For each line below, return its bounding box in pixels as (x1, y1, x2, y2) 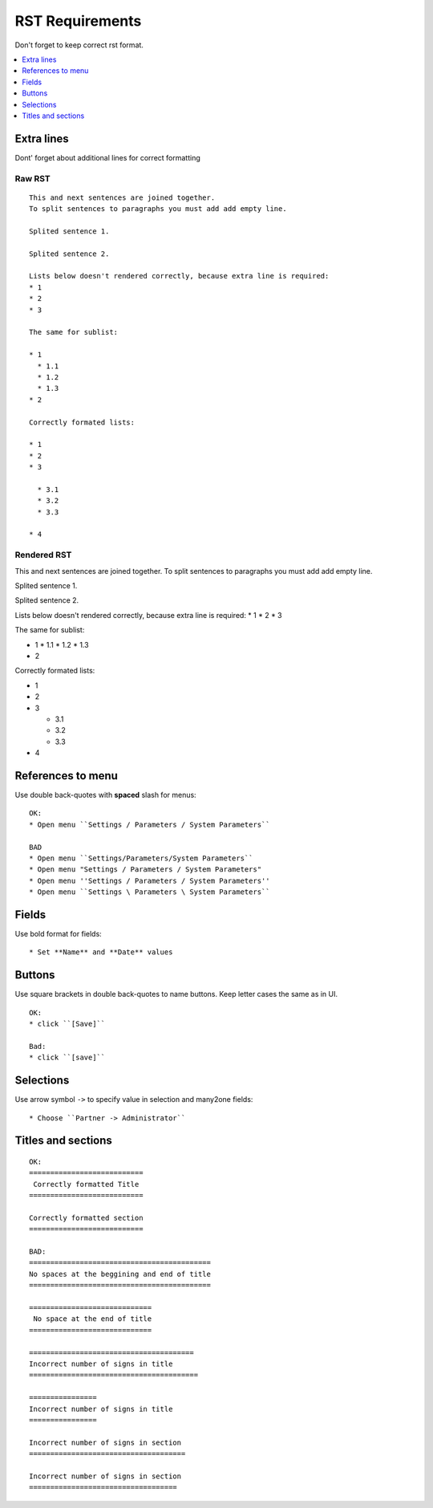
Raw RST (14, 173, 51, 184)
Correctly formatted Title (33, 1180, 140, 1189)
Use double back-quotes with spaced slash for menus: (14, 790, 196, 799)
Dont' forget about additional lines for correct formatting (14, 152, 200, 162)
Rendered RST (14, 550, 72, 561)
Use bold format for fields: (14, 929, 102, 939)
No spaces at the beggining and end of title (29, 1269, 212, 1278)
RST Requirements (14, 12, 142, 30)
